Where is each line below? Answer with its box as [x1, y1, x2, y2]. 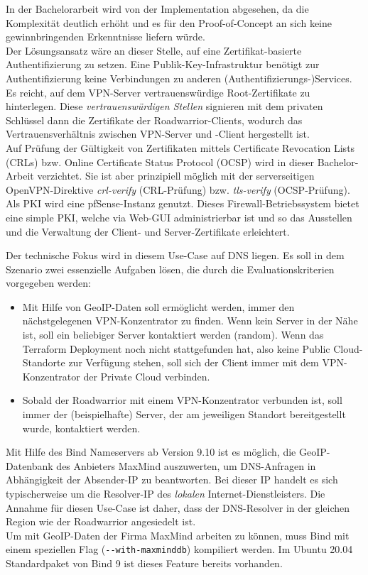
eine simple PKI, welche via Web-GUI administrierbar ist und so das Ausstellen [6, 209, 352, 224]
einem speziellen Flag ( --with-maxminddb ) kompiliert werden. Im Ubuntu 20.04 [6, 542, 353, 557]
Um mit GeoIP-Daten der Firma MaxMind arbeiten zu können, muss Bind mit [6, 527, 350, 542]
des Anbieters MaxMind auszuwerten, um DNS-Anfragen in [56, 458, 316, 473]
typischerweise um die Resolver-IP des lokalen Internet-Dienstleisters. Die [6, 486, 325, 500]
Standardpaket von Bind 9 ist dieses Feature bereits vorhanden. [6, 556, 283, 571]
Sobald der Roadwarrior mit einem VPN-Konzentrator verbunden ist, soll [22, 393, 342, 407]
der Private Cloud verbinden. [83, 368, 210, 383]
